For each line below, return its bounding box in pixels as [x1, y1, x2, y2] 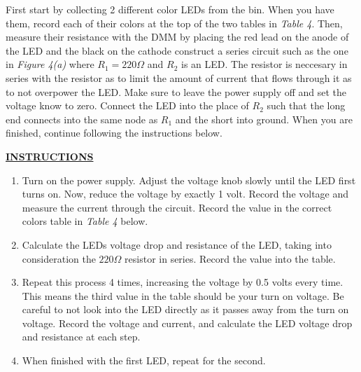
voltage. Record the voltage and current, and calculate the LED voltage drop [22, 315, 353, 330]
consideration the [22, 251, 96, 266]
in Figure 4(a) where [6, 57, 94, 71]
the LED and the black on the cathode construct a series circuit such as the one [6, 43, 348, 57]
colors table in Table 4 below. [22, 214, 148, 228]
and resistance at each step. [22, 329, 141, 344]
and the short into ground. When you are [175, 111, 353, 126]
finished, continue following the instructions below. [6, 125, 222, 140]
